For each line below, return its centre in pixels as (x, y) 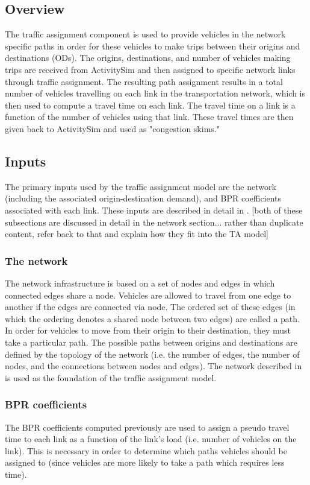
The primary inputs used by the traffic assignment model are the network (141, 186)
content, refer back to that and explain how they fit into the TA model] (137, 234)
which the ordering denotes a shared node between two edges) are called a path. (152, 318)
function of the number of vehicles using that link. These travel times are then (149, 117)
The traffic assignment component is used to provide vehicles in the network (145, 34)
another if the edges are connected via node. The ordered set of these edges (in (150, 307)
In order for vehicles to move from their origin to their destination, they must (148, 330)
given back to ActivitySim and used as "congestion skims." (112, 128)
